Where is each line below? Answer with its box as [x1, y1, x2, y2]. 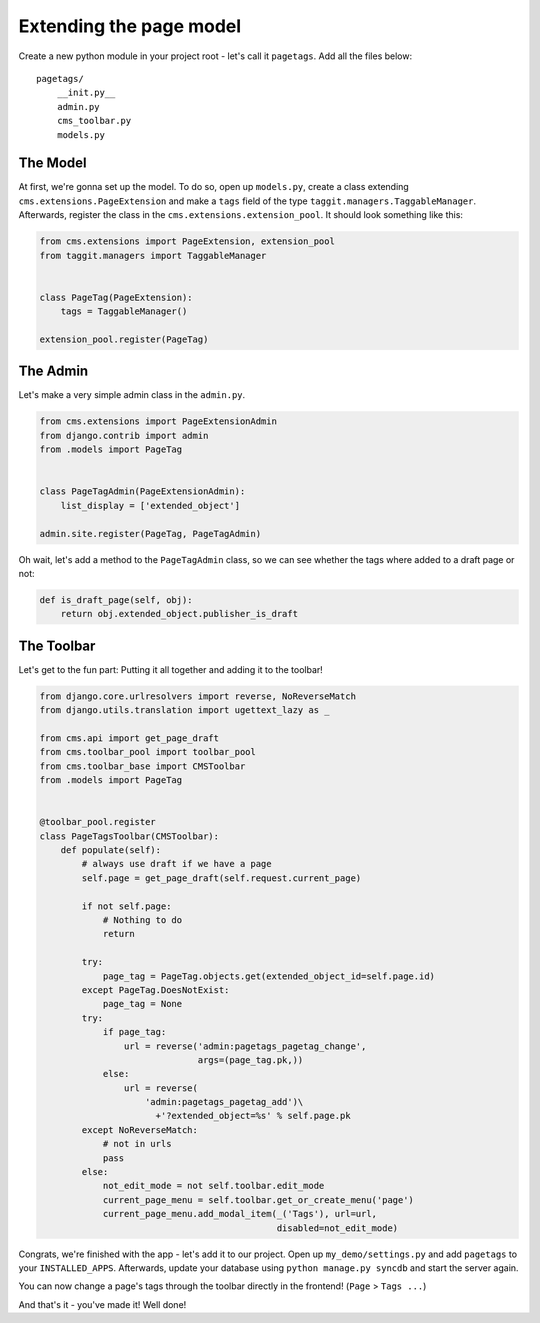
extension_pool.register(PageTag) [39, 333, 209, 345]
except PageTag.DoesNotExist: [81, 984, 230, 995]
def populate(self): [60, 845, 162, 856]
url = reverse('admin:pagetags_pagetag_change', [123, 1040, 367, 1052]
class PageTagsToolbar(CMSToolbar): [39, 830, 220, 842]
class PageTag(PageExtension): [39, 291, 194, 303]
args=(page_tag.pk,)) [197, 1054, 304, 1065]
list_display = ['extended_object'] [60, 500, 240, 511]
